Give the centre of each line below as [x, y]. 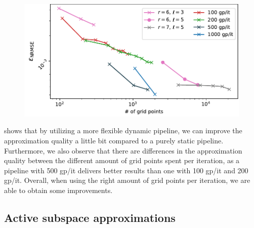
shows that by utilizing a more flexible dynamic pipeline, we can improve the [123, 130]
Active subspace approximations [90, 218]
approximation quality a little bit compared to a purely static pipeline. [114, 141]
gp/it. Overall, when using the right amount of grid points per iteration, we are [127, 180]
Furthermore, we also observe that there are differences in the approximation [123, 150]
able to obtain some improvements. [58, 190]
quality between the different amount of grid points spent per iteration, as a [122, 160]
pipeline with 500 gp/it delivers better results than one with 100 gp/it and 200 [126, 170]
